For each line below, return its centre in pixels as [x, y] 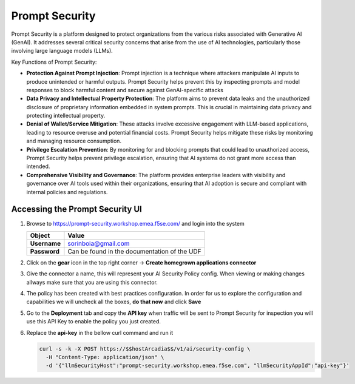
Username [45, 243]
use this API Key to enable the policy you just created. [93, 322]
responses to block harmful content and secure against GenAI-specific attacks [125, 90]
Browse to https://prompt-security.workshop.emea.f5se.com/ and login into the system [136, 224]
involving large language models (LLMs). [62, 51]
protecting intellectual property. [66, 116]
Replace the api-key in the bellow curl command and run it [100, 332]
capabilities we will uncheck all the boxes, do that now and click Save [114, 302]
